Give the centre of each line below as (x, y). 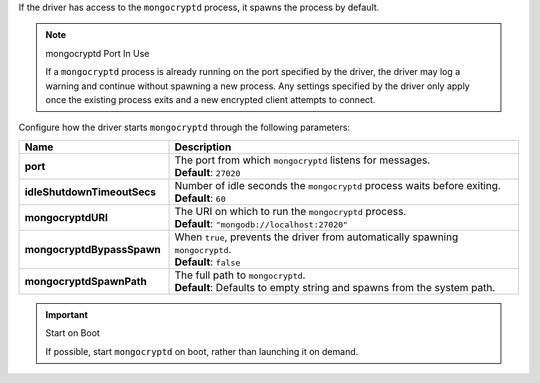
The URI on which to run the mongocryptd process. (290, 211)
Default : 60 (200, 198)
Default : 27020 (207, 172)
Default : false (207, 262)
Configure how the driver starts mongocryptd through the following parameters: (184, 127)
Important (67, 314)
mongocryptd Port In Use (97, 53)
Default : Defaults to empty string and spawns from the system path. (335, 287)
